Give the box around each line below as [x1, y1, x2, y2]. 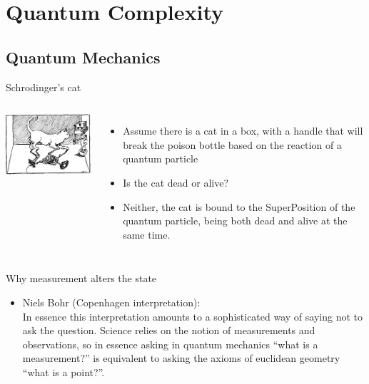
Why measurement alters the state [6, 271, 157, 286]
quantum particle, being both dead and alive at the [123, 213, 348, 228]
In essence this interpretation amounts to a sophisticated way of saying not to [22, 308, 363, 323]
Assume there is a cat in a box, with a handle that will [123, 123, 363, 138]
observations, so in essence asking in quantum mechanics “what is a [22, 336, 318, 351]
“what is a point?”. [22, 364, 105, 379]
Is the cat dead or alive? [123, 175, 229, 190]
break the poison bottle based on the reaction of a [123, 137, 342, 152]
